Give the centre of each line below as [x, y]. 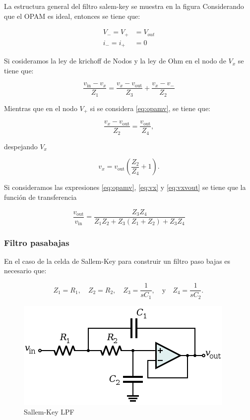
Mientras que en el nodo [41, 108]
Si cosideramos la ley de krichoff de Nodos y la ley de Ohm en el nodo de [115, 61]
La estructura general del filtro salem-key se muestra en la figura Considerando [124, 6]
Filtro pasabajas [37, 242]
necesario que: [25, 270]
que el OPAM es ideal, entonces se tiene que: [72, 16]
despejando [21, 146]
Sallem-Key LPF [49, 412]
